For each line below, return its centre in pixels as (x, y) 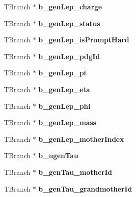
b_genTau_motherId (75, 172)
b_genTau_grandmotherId (85, 188)
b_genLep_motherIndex (81, 139)
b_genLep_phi (65, 106)
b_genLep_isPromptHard (84, 40)
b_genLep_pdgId (69, 56)
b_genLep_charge (70, 6)
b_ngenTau (58, 155)
